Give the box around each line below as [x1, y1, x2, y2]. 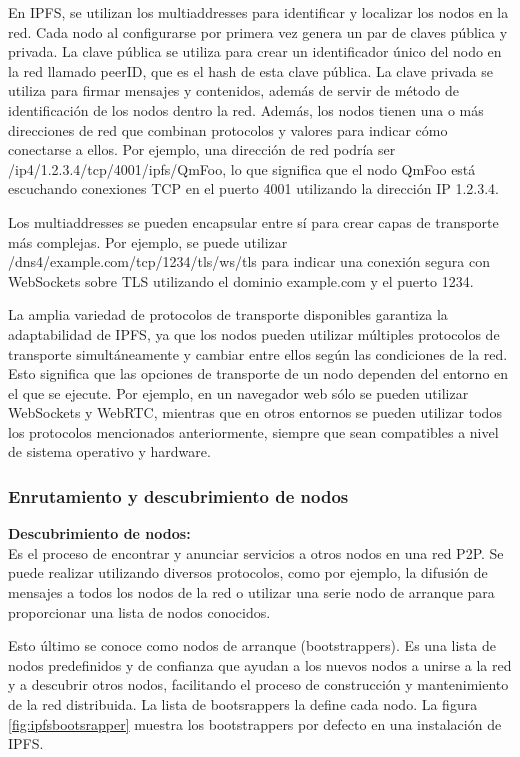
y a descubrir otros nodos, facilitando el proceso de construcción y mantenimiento [8, 674, 509, 695]
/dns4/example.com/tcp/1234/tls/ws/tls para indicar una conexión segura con [8, 251, 490, 272]
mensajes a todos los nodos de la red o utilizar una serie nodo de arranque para [8, 582, 495, 603]
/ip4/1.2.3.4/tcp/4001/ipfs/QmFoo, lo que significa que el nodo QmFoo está [8, 158, 476, 179]
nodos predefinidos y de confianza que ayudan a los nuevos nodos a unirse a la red [8, 654, 512, 675]
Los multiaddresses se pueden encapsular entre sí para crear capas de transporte [8, 211, 499, 232]
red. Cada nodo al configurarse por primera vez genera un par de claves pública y [8, 21, 508, 42]
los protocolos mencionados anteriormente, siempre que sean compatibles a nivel [8, 421, 499, 442]
